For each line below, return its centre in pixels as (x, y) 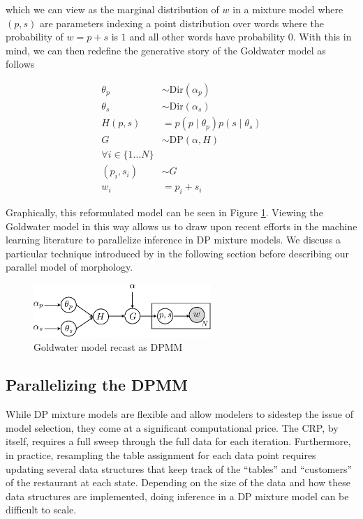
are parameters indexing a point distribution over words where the (181, 23)
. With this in (322, 37)
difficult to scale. (41, 510)
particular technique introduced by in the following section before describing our (178, 253)
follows (20, 64)
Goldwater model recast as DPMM (108, 347)
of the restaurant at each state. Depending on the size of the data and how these (178, 482)
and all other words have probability (207, 37)
